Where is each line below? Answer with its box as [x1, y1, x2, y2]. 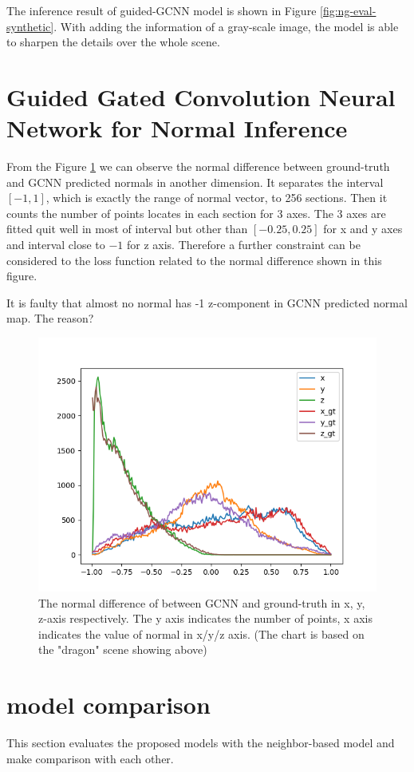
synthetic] [6, 18, 54, 34]
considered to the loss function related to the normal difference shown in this [6, 251, 382, 268]
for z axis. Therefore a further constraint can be [127, 236, 361, 253]
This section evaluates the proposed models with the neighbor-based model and [6, 734, 395, 751]
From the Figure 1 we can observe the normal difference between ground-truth [6, 158, 390, 175]
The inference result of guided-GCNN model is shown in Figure [6, 2, 317, 18]
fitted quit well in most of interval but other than [6, 220, 248, 237]
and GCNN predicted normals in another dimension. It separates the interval [6, 173, 384, 190]
